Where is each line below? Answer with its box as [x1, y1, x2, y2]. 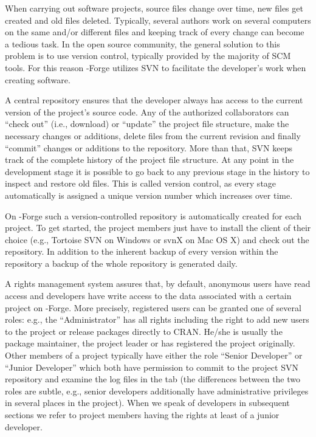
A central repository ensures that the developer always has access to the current [5, 94, 303, 106]
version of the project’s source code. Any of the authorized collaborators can [5, 105, 289, 118]
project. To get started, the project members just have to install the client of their [5, 221, 311, 234]
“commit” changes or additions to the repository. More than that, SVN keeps [5, 141, 292, 154]
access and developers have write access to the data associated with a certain [5, 289, 292, 302]
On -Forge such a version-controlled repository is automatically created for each [5, 209, 302, 222]
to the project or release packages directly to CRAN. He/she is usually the [5, 325, 283, 337]
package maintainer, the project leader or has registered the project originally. [5, 337, 295, 349]
